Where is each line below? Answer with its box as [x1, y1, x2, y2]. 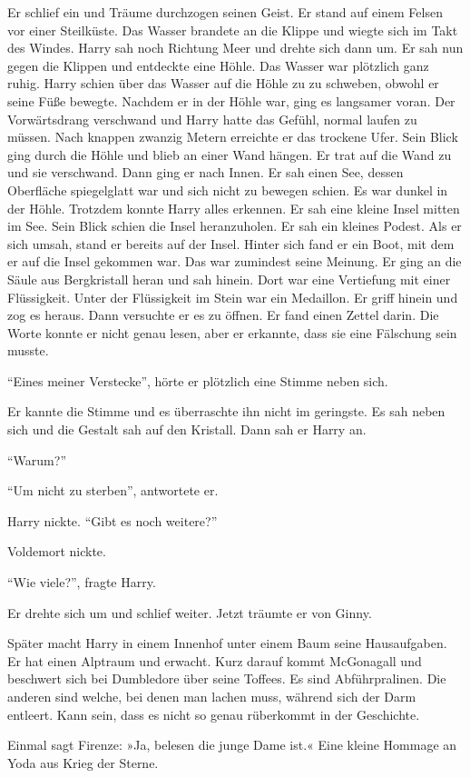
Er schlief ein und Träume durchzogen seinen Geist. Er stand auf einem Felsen [7, 3, 443, 21]
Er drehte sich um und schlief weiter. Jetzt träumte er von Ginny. [7, 603, 372, 622]
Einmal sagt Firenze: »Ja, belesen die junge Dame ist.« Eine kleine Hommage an [7, 735, 457, 754]
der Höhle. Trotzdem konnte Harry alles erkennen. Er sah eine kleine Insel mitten [7, 198, 460, 217]
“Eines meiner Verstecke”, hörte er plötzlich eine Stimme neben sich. [7, 371, 388, 390]
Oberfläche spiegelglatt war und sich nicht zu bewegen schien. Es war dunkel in [7, 180, 448, 199]
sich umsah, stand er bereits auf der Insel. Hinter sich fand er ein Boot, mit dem [7, 234, 455, 253]
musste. [7, 341, 49, 360]
